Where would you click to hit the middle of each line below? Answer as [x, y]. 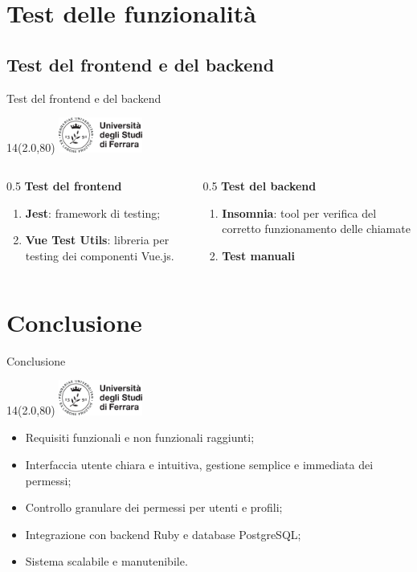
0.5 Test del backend [260, 186]
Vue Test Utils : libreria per [97, 240]
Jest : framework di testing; [93, 212]
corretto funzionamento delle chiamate [316, 229]
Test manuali [258, 255]
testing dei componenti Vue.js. [100, 255]
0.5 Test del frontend [64, 186]
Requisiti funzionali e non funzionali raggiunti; [140, 437]
